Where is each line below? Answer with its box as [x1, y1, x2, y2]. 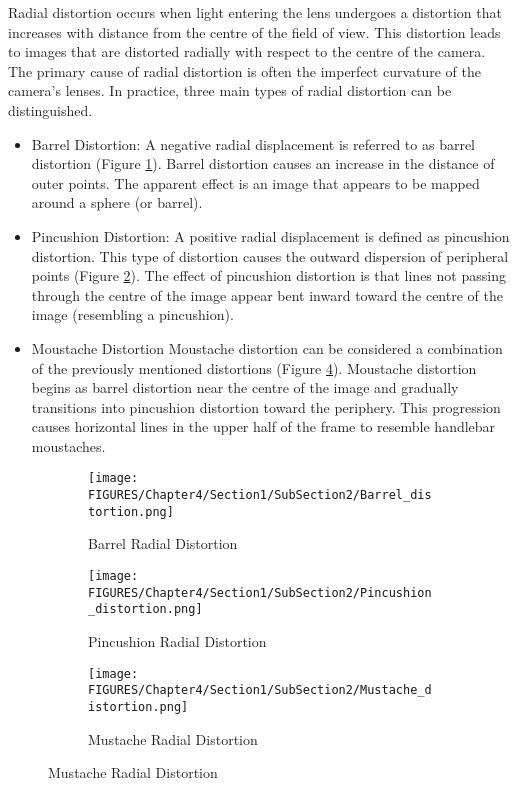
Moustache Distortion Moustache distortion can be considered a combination [31, 337, 503, 358]
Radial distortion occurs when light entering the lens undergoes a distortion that [8, 2, 502, 22]
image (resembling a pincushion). [31, 304, 234, 325]
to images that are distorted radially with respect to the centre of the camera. [8, 41, 486, 62]
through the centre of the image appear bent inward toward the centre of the [31, 284, 503, 305]
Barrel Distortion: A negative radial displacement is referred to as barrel [31, 133, 476, 154]
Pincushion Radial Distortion [88, 631, 267, 651]
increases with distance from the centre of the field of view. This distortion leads [8, 21, 501, 42]
